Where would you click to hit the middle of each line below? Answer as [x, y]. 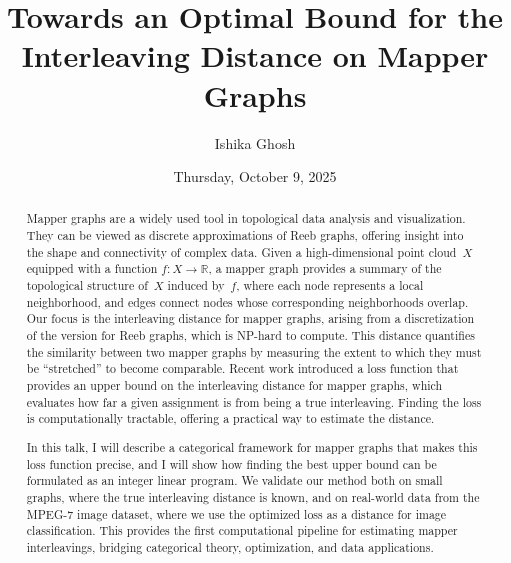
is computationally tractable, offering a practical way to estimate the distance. [230, 418]
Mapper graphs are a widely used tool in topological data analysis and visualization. [246, 218]
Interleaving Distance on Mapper [255, 55]
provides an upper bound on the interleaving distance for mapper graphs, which [234, 385]
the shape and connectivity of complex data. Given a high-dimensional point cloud [241, 251]
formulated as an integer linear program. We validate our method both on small [234, 480]
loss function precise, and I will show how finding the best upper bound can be [231, 463]
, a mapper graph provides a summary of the [325, 268]
